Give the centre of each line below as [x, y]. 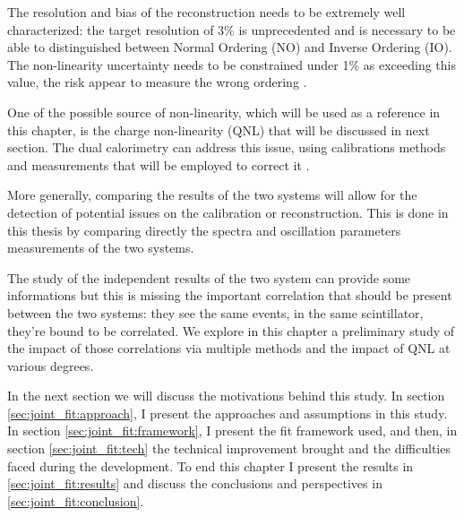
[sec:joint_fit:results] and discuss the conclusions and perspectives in [195, 483]
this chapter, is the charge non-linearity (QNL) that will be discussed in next [219, 129]
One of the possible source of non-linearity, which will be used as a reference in [224, 112]
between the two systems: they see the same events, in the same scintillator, [215, 312]
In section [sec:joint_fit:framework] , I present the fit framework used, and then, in [232, 431]
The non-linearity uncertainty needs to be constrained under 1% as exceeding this [232, 64]
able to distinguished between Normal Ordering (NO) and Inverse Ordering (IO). [230, 47]
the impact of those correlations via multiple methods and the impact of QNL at [229, 348]
